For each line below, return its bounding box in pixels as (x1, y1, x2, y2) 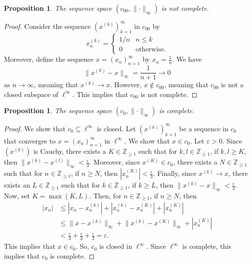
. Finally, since (153, 168, 197, 178)
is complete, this (182, 241, 231, 251)
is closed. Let (96, 123, 136, 133)
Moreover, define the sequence (4, 54, 94, 64)
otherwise (136, 46, 164, 53)
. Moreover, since (89, 157, 140, 167)
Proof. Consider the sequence (4, 21, 91, 31)
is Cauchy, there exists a (33, 146, 106, 156)
